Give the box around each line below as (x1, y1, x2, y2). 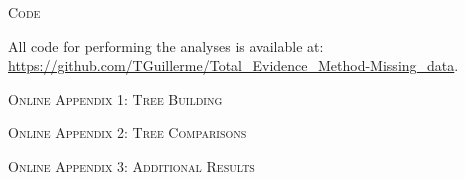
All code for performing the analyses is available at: (8, 35, 324, 56)
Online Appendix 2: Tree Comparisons (8, 122, 247, 143)
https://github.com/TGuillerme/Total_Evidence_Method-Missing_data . (8, 55, 459, 76)
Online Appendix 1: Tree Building (8, 88, 223, 109)
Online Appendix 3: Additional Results (8, 155, 255, 176)
